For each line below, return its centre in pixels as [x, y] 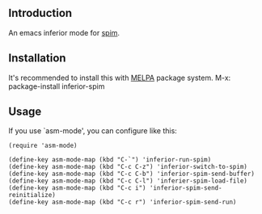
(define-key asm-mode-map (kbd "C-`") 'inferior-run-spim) [110, 160]
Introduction [40, 13]
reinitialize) [32, 195]
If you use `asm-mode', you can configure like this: [93, 131]
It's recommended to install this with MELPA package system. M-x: [120, 78]
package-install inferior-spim [57, 86]
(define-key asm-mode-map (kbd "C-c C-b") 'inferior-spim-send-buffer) [131, 174]
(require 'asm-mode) [43, 146]
